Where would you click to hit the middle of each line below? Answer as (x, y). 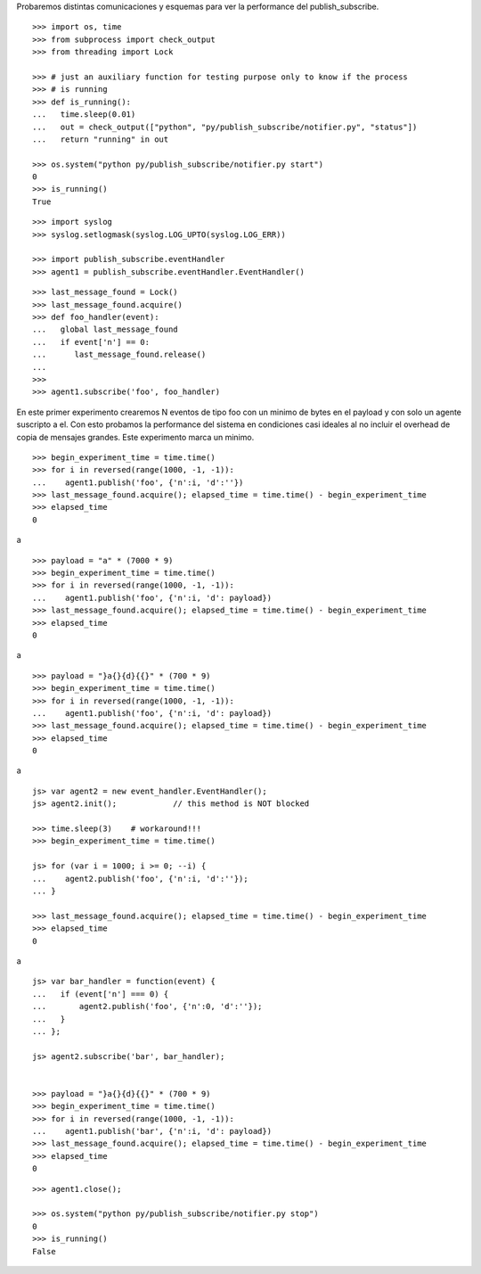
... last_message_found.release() (119, 355)
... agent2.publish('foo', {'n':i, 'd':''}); (140, 879)
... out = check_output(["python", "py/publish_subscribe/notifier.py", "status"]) (225, 127)
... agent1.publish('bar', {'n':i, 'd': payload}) (152, 1131)
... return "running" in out (101, 139)
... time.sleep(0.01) (84, 115)
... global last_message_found (105, 329)
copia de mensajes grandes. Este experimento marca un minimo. (135, 437)
